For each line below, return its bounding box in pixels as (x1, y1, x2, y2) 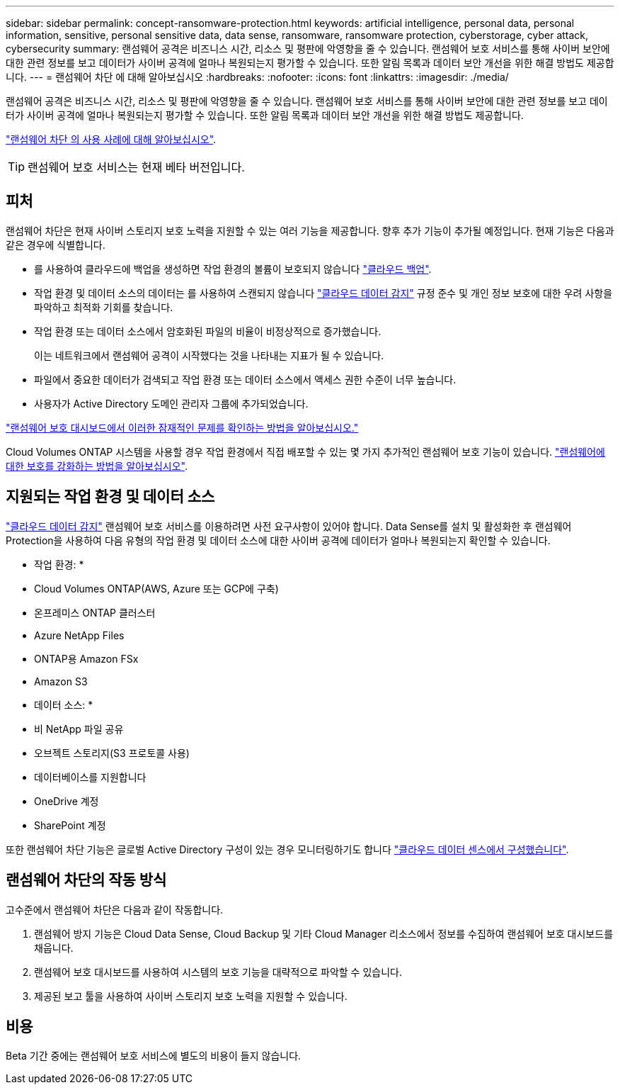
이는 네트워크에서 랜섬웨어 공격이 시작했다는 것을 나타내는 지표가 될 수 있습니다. (34, 349, 384, 361)
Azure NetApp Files (34, 629, 125, 641)
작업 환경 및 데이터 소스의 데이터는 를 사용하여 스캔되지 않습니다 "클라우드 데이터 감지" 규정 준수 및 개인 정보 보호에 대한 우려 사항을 (34, 286, 613, 299)
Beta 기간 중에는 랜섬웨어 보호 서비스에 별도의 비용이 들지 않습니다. (6, 1050, 302, 1062)
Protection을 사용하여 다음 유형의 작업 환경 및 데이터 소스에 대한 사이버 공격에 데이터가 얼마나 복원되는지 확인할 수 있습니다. (6, 534, 551, 546)
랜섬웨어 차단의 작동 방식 (6, 871, 167, 889)
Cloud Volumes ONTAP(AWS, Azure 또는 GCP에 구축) (34, 582, 279, 595)
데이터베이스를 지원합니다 (34, 770, 147, 783)
